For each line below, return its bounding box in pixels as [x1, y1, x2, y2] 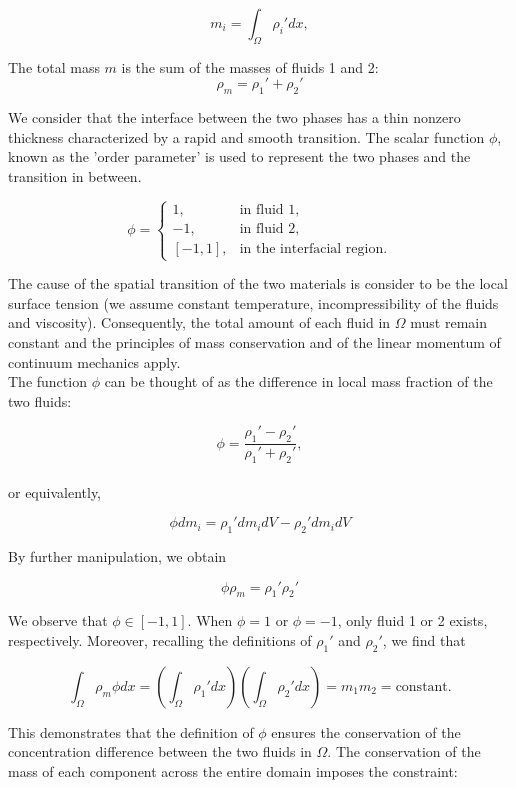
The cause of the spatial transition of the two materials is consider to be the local [8, 273, 508, 294]
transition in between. [8, 165, 142, 186]
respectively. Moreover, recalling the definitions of [8, 629, 312, 650]
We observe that [8, 610, 108, 631]
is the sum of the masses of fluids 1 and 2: [121, 56, 379, 77]
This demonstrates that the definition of [8, 721, 254, 742]
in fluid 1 [239, 202, 296, 217]
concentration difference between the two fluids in [8, 741, 312, 762]
